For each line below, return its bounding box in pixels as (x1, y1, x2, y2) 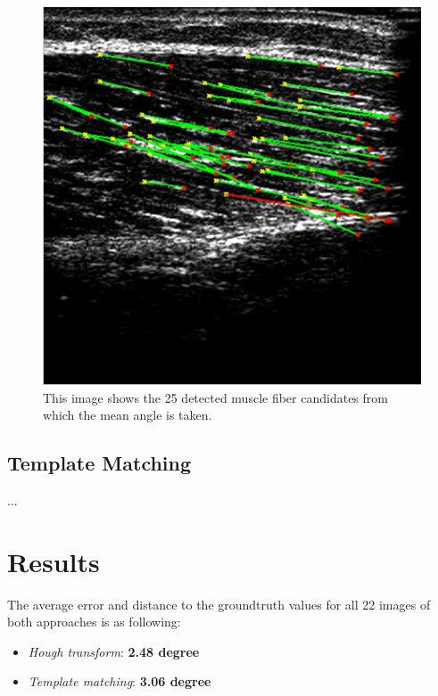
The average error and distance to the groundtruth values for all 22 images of (7, 594, 431, 613)
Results (7, 543, 100, 579)
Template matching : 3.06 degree (28, 672, 211, 691)
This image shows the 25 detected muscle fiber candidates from (43, 388, 388, 406)
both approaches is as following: (7, 612, 181, 631)
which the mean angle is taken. (43, 405, 212, 424)
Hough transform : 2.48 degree (28, 642, 200, 660)
